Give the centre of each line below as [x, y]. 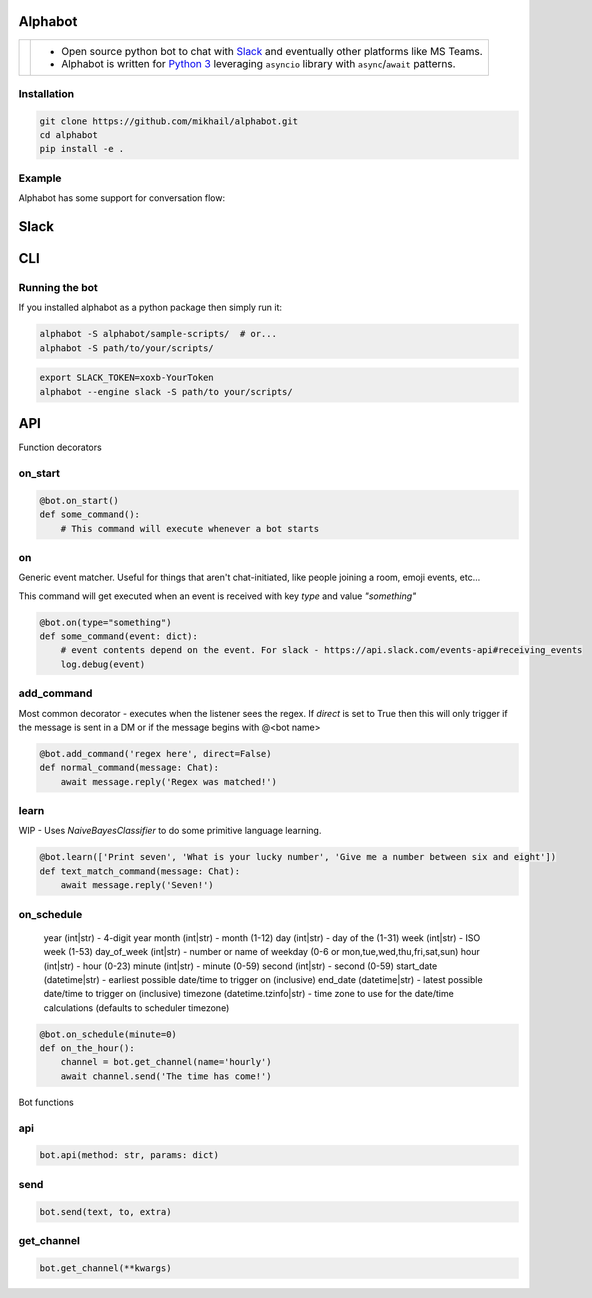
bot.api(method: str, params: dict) [129, 1155]
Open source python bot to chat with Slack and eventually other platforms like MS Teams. [272, 51]
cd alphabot [69, 135]
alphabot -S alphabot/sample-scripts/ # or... [158, 334]
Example [40, 178]
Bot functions [46, 1102]
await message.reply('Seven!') [137, 885]
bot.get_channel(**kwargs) [105, 1268]
